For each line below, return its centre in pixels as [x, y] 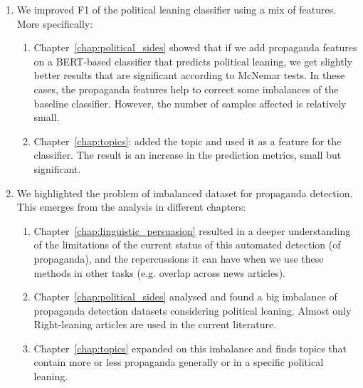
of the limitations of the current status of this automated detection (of [187, 245]
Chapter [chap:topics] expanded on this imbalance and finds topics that [190, 348]
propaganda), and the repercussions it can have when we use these [179, 258]
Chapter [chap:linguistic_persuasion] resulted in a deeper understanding [192, 230]
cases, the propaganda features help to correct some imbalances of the [186, 89]
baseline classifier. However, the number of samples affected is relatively [190, 103]
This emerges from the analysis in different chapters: [131, 207]
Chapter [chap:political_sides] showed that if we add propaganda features [195, 47]
